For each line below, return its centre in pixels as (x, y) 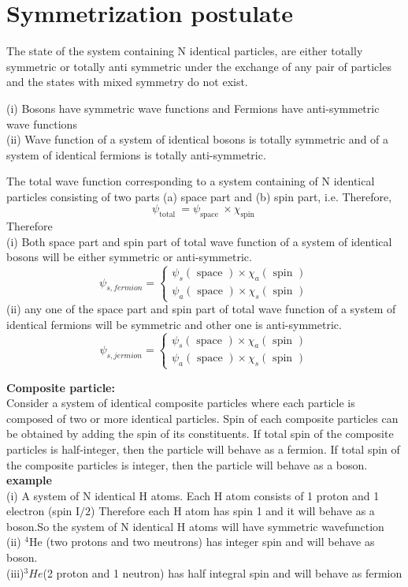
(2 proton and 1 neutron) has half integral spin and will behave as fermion (223, 572)
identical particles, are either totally (276, 51)
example (29, 480)
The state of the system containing (90, 51)
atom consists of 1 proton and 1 (302, 495)
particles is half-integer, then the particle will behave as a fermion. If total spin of (203, 449)
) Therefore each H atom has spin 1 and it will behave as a (233, 511)
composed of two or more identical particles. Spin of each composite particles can (202, 418)
